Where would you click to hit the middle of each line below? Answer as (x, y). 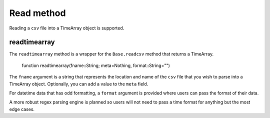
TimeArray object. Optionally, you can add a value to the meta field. (79, 84)
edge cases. (22, 109)
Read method (37, 13)
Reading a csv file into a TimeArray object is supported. (67, 28)
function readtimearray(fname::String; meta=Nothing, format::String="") (96, 65)
